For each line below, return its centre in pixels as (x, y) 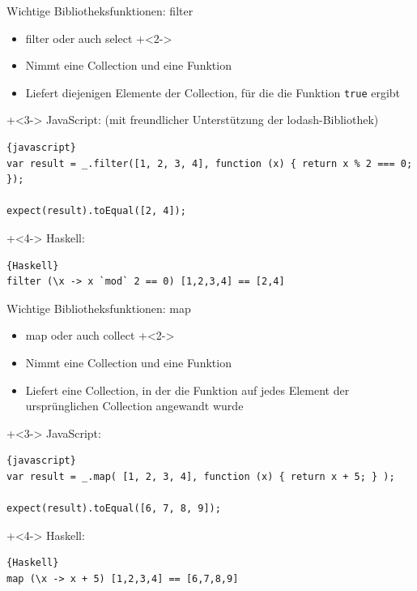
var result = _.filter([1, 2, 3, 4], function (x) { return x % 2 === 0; (210, 163)
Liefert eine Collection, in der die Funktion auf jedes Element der (187, 390)
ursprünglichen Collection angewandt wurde (134, 406)
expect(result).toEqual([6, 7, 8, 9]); (114, 509)
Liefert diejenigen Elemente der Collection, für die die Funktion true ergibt (213, 92)
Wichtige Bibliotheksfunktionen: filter (100, 11)
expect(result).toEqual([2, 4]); (96, 211)
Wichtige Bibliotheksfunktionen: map (99, 308)
